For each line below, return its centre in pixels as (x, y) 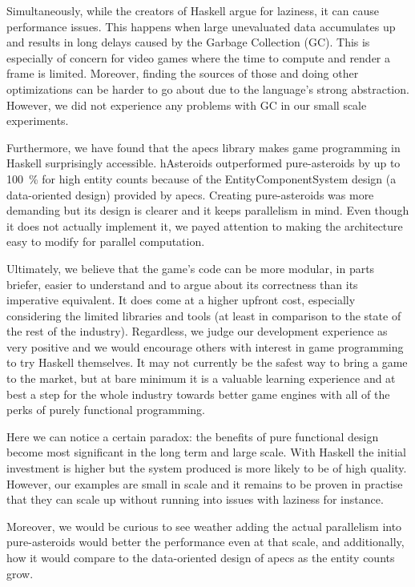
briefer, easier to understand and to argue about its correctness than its (182, 284)
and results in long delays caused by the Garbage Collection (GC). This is (188, 42)
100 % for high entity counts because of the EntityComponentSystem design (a (201, 178)
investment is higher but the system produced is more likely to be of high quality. (207, 468)
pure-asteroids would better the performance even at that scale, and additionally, (205, 542)
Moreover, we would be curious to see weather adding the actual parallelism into (204, 526)
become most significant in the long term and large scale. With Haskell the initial (206, 452)
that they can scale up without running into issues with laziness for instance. (195, 499)
